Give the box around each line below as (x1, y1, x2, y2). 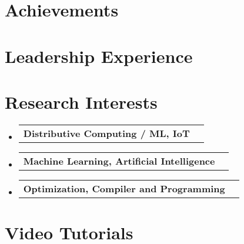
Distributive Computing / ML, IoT (23, 126, 190, 140)
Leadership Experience (5, 44, 193, 68)
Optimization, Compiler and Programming (23, 181, 225, 195)
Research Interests (5, 89, 158, 113)
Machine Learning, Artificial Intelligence (23, 153, 215, 168)
